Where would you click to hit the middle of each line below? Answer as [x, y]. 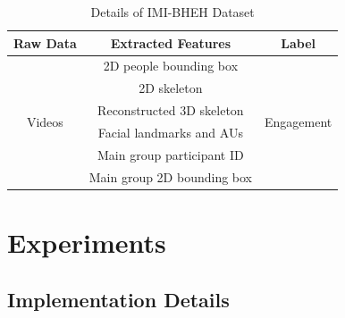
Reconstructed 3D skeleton [171, 110]
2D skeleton [171, 88]
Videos [45, 121]
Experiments [87, 242]
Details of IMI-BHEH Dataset [172, 12]
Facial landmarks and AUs [170, 132]
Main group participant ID [171, 154]
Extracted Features [171, 42]
